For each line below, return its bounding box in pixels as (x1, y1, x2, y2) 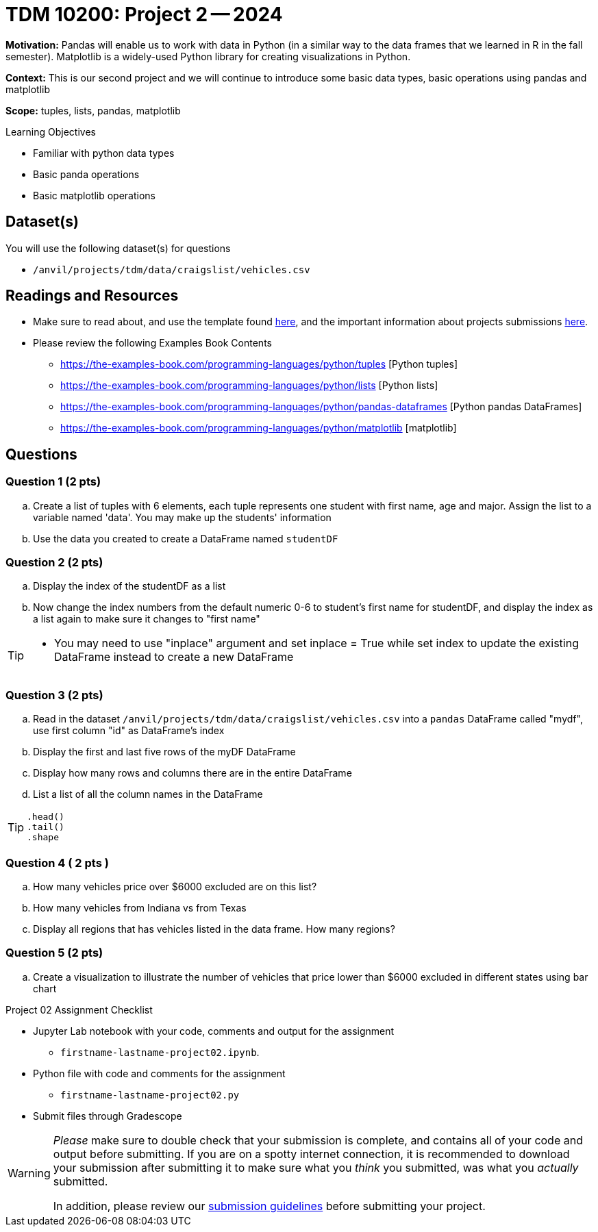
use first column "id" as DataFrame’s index (33, 725, 225, 737)
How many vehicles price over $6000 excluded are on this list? (33, 880, 317, 892)
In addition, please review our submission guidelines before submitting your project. (53, 1198, 486, 1213)
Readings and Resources (5, 287, 179, 305)
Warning (8, 1166, 51, 1180)
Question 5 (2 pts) (5, 946, 103, 960)
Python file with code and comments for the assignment (33, 1067, 286, 1079)
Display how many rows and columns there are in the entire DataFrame (33, 767, 352, 779)
